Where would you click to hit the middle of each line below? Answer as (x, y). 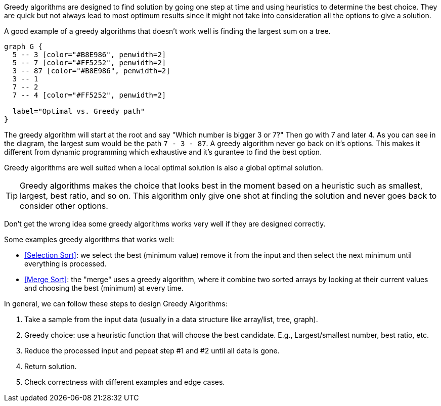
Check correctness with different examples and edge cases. (125, 382)
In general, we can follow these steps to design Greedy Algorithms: (116, 304)
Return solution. (51, 366)
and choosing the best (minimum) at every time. (104, 288)
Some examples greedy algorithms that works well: (89, 239)
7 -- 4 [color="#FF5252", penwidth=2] (89, 95)
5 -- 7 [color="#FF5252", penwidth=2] (89, 63)
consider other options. (64, 206)
